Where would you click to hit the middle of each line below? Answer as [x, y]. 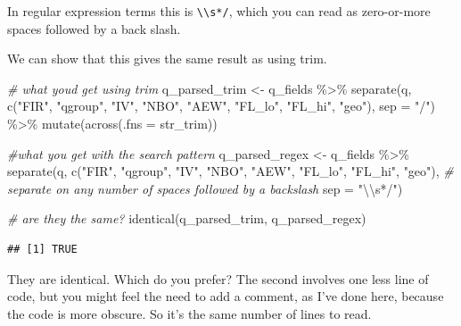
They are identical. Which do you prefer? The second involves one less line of [218, 278]
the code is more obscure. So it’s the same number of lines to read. [189, 313]
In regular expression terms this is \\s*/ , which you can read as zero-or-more [219, 11]
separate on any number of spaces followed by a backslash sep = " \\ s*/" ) [205, 188]
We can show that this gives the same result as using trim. [167, 59]
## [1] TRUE [42, 249]
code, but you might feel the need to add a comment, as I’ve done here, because [226, 296]
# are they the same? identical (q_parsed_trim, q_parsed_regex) [187, 218]
